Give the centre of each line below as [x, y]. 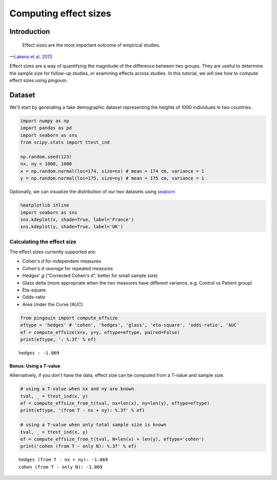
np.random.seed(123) [46, 157]
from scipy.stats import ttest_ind [65, 143]
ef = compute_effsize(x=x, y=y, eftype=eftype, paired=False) [100, 332]
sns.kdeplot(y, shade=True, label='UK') [72, 227]
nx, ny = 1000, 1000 [46, 164]
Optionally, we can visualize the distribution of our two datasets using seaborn [92, 192]
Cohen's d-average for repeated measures [68, 268]
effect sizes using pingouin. [39, 81]
